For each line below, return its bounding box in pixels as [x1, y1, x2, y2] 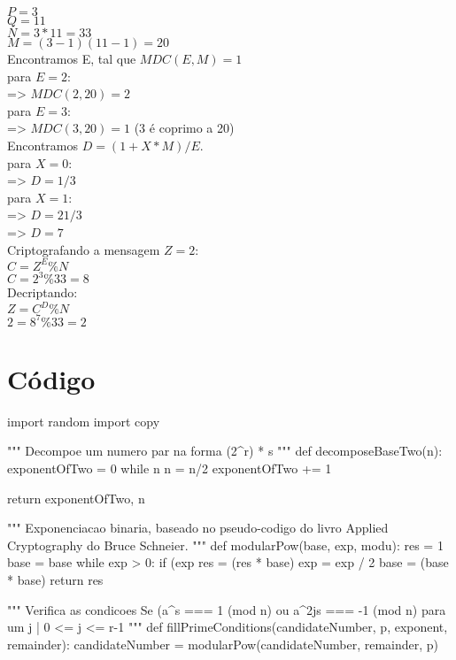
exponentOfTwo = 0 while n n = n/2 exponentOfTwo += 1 [7, 459, 332, 478]
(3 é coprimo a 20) [134, 119, 235, 137]
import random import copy [7, 411, 160, 430]
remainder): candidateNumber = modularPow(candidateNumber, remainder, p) [7, 634, 439, 653]
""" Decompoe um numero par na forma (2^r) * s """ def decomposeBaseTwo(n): [7, 441, 443, 460]
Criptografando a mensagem [7, 240, 160, 258]
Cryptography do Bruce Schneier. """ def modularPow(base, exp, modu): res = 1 [7, 535, 444, 554]
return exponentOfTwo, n [7, 488, 145, 507]
